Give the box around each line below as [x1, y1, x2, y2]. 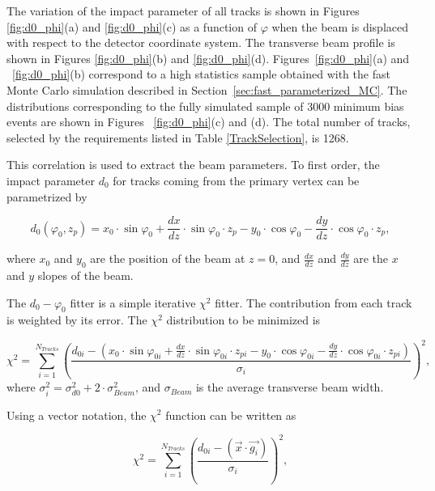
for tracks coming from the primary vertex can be [113, 171, 360, 188]
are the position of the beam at [90, 250, 245, 267]
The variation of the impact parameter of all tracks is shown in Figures [6, 2, 360, 19]
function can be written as [165, 406, 296, 423]
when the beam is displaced [271, 18, 409, 35]
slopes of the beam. [37, 266, 134, 283]
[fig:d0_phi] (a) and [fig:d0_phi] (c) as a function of [6, 18, 257, 35]
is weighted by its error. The [6, 311, 147, 328]
